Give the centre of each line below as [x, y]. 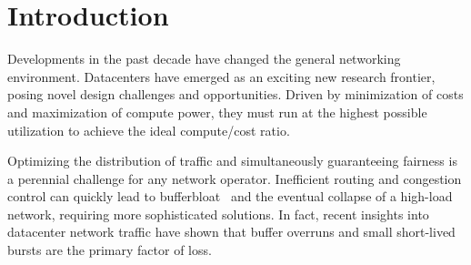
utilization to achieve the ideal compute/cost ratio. [149, 130]
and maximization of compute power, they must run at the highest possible [217, 112]
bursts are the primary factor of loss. [110, 250]
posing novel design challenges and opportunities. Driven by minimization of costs [235, 94]
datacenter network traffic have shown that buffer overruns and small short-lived [231, 232]
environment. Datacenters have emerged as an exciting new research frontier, [221, 76]
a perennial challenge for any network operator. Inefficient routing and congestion [235, 178]
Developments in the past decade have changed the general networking [204, 59]
